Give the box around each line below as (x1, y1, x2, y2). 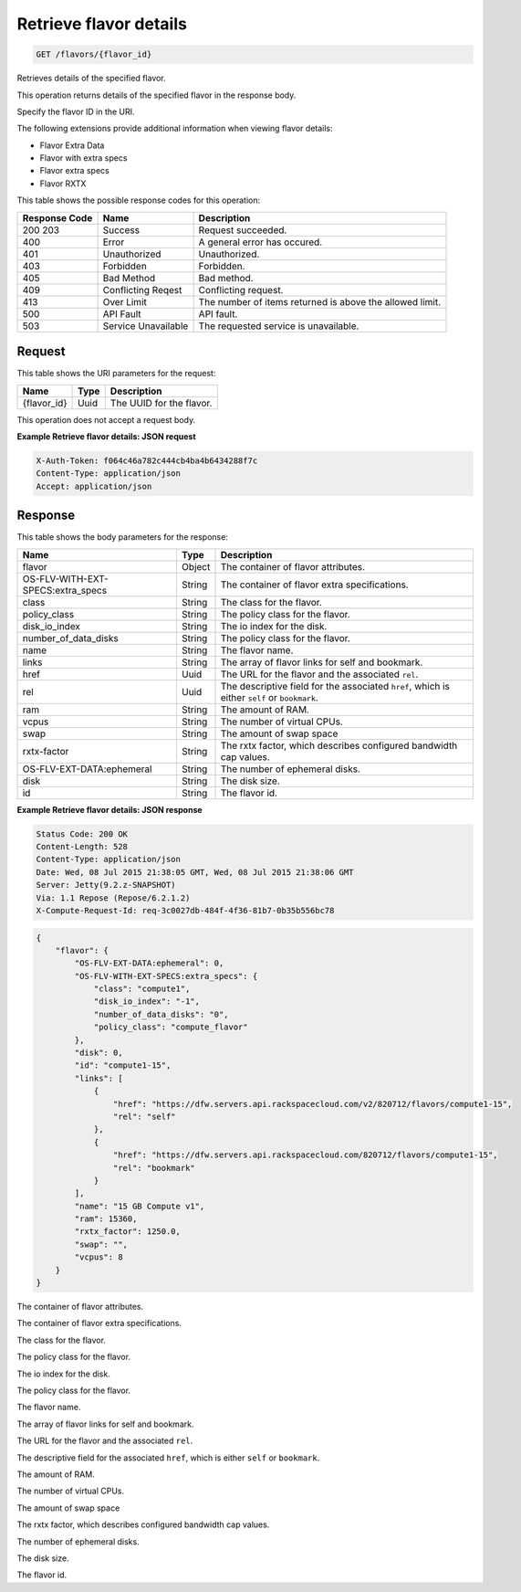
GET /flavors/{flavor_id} (36, 49, 152, 59)
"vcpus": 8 (74, 1252, 123, 1262)
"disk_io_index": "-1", (93, 996, 201, 1007)
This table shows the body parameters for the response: (16, 532, 228, 543)
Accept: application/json (36, 480, 152, 491)
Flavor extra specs (39, 165, 109, 176)
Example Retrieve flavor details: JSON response (16, 804, 203, 815)
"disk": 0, (74, 1048, 123, 1059)
